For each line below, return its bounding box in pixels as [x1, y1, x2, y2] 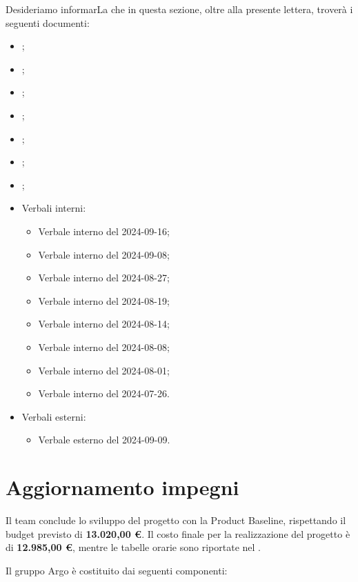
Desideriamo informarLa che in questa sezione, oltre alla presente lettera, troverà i [6, 2, 353, 16]
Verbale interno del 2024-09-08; [38, 247, 170, 261]
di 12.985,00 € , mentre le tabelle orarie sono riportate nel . [6, 540, 261, 554]
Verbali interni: [21, 201, 86, 215]
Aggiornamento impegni [6, 473, 239, 501]
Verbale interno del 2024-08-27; [38, 270, 170, 285]
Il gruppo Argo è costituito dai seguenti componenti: [6, 563, 228, 577]
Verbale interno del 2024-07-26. [38, 386, 170, 401]
